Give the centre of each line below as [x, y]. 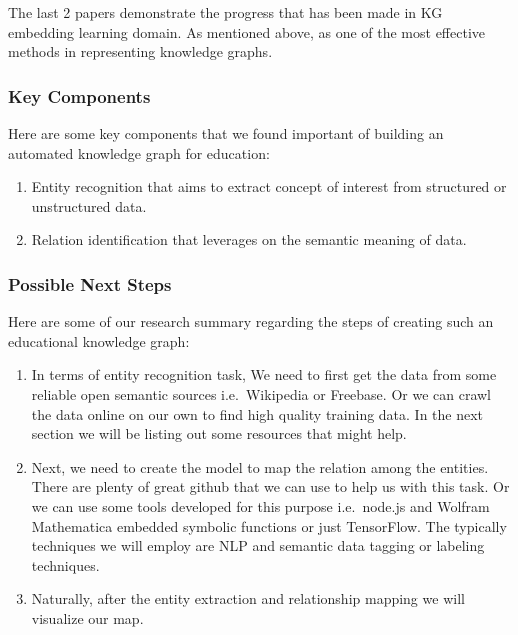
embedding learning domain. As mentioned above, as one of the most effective [247, 31]
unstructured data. [89, 205]
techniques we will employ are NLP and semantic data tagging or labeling [258, 545]
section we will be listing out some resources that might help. [219, 433]
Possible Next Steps [90, 283]
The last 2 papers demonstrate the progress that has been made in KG [225, 12]
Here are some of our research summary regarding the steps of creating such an [251, 321]
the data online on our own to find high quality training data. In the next [257, 413]
